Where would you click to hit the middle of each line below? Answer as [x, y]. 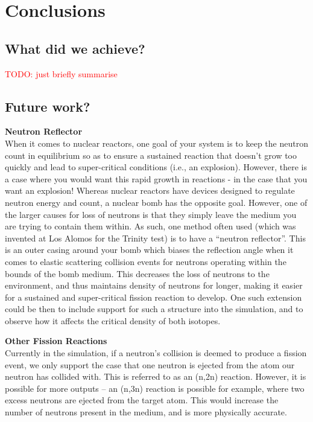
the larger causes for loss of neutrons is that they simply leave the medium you [151, 214]
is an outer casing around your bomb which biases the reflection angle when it [149, 250]
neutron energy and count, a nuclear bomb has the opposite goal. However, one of [156, 202]
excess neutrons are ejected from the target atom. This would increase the [142, 400]
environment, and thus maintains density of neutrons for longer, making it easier [154, 285]
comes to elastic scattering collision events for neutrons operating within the [146, 261]
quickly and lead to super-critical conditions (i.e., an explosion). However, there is [156, 167]
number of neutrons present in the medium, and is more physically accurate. [146, 412]
